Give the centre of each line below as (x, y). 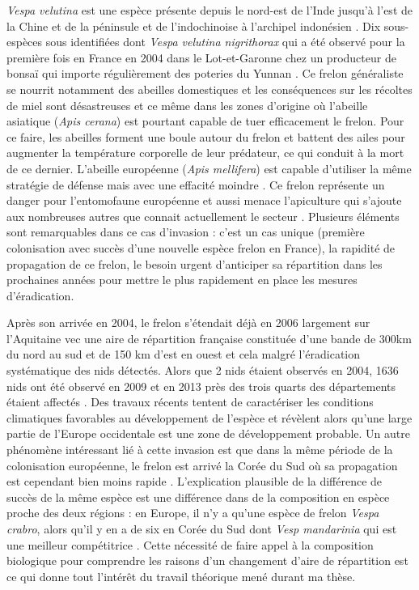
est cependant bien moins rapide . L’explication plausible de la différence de (195, 481)
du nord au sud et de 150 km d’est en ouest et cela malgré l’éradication (184, 354)
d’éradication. (40, 295)
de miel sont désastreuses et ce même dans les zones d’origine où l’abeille (187, 105)
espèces (25, 42)
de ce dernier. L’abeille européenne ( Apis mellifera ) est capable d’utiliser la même (209, 168)
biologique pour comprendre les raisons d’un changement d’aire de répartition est (207, 560)
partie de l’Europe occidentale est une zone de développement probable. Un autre (208, 433)
